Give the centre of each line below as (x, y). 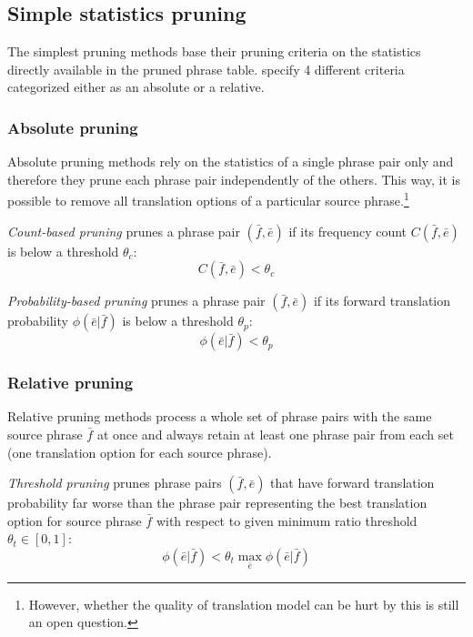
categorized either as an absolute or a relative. (136, 87)
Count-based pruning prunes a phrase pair (124, 231)
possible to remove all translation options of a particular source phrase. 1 (208, 199)
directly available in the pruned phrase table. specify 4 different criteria (206, 69)
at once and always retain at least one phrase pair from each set (275, 435)
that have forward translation (352, 483)
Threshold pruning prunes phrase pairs (115, 483)
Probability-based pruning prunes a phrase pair (136, 301)
